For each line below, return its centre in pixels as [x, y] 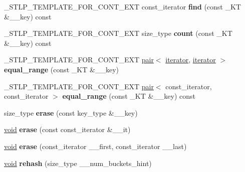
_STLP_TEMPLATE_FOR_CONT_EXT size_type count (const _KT [118, 33]
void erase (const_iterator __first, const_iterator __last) [95, 146]
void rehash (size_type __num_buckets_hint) [78, 163]
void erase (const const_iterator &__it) [67, 129]
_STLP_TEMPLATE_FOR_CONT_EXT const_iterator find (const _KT [123, 6]
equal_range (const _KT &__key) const [129, 96]
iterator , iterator [191, 60]
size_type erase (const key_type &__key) [71, 112]
